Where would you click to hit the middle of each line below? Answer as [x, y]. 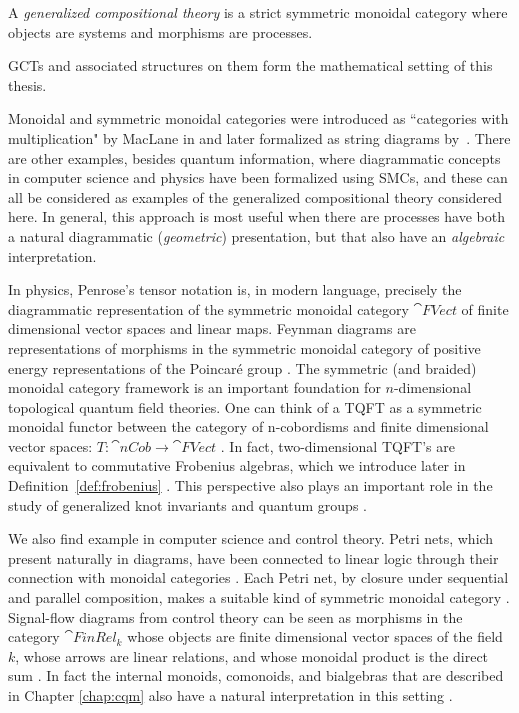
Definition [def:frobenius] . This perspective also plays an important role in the [250, 485]
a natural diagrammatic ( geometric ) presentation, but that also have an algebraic [256, 235]
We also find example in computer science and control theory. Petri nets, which [251, 538]
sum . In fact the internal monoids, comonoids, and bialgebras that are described [256, 675]
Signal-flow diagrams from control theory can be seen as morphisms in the [235, 616]
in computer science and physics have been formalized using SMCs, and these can [258, 177]
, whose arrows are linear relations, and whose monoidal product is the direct [252, 655]
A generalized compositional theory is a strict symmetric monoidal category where [258, 12]
